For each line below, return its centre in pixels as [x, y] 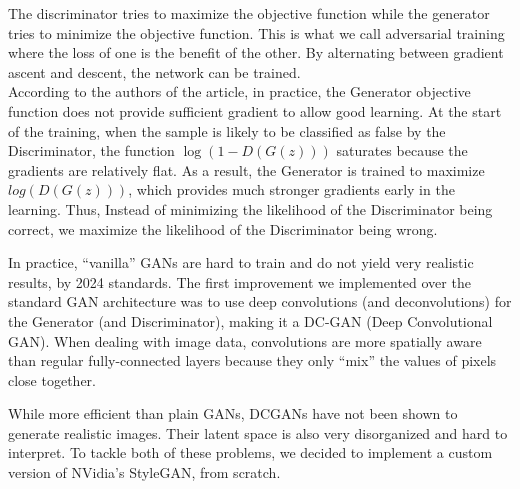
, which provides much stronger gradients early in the [291, 189]
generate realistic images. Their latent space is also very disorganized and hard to [258, 432]
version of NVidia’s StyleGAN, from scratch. [144, 472]
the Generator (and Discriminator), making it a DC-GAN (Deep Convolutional [250, 320]
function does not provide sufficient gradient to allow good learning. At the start [255, 110]
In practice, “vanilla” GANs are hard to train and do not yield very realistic [241, 262]
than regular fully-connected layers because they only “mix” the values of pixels [252, 360]
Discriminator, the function [91, 150]
